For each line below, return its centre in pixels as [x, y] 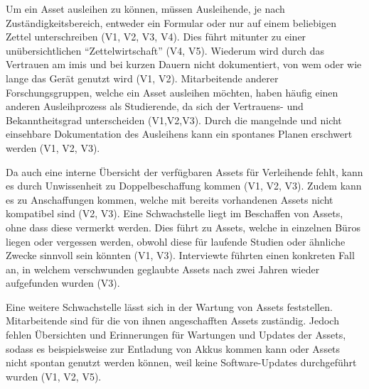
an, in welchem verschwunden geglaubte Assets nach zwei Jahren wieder [163, 269]
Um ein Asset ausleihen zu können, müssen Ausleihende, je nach [145, 9]
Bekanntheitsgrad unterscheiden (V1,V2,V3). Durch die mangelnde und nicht [174, 120]
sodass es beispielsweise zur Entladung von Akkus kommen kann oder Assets [173, 348]
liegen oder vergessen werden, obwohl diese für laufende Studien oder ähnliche [176, 241]
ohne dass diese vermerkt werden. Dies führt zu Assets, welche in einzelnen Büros [183, 227]
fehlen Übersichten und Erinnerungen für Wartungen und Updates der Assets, [176, 335]
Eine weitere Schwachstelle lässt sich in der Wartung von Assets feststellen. [169, 306]
